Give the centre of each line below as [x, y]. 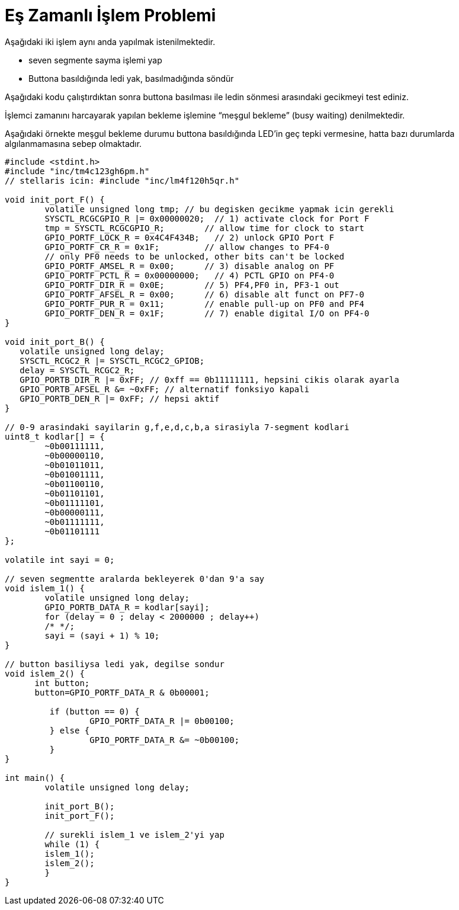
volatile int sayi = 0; [60, 560]
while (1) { [72, 844]
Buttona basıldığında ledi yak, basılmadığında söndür [131, 78]
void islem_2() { [45, 673]
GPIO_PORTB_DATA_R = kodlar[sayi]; [127, 607]
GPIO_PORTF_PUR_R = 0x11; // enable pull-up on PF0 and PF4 [204, 304]
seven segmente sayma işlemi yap [95, 60]
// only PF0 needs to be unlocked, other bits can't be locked [195, 256]
